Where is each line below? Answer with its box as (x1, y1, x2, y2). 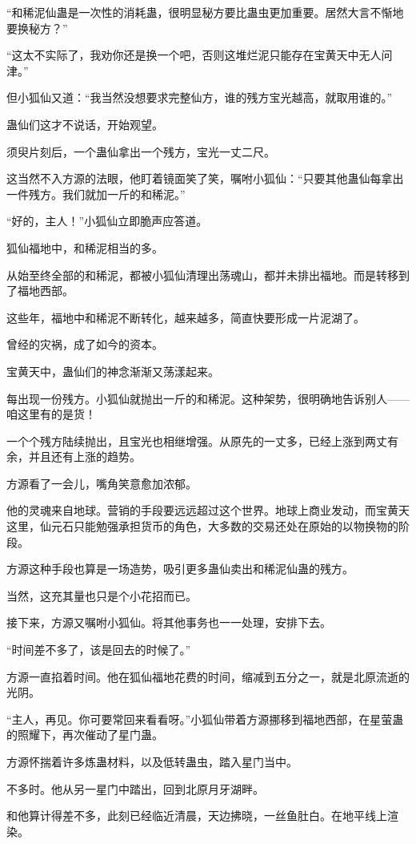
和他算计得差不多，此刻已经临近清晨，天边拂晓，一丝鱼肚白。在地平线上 (6, 807, 387, 824)
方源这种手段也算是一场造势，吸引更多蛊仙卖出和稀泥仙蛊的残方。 (6, 560, 354, 577)
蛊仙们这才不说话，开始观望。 (6, 115, 163, 132)
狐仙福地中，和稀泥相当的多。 (6, 239, 163, 256)
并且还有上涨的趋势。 (28, 448, 141, 465)
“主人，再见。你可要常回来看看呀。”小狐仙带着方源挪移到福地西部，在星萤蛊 (6, 710, 404, 727)
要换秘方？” (6, 19, 68, 36)
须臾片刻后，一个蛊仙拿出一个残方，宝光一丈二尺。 (6, 143, 275, 160)
